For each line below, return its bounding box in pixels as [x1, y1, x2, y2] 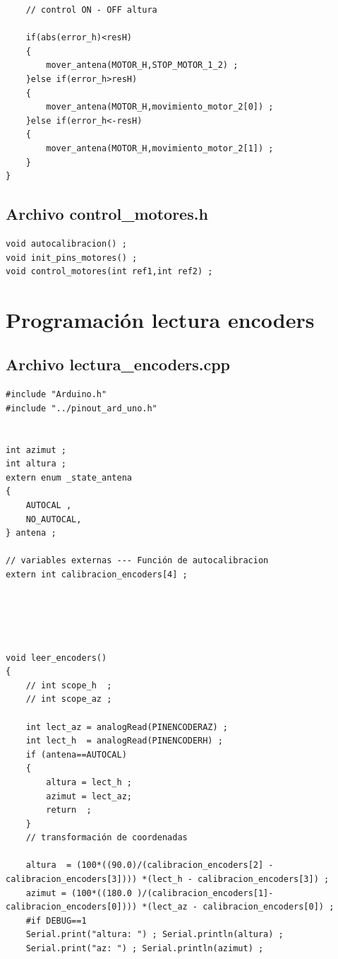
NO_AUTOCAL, [25, 514, 82, 524]
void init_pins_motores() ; [6, 252, 138, 263]
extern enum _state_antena [6, 472, 132, 483]
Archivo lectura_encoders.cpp [6, 353, 231, 375]
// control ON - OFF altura [25, 5, 157, 15]
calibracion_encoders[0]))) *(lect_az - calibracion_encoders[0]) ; [6, 902, 334, 912]
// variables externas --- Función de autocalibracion [6, 555, 269, 566]
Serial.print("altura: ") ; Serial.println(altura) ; [25, 929, 284, 940]
